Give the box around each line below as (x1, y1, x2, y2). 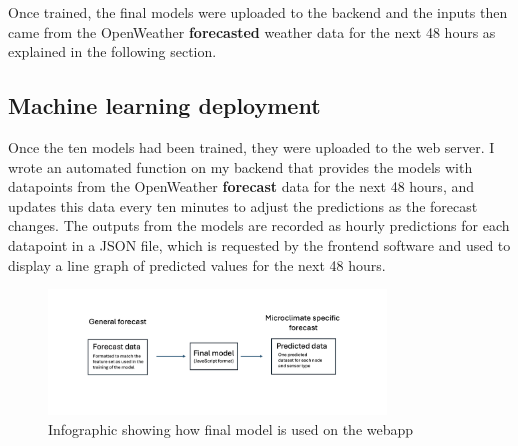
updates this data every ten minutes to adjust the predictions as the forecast (8, 195, 478, 216)
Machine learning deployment (8, 90, 321, 121)
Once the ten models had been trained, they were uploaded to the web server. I (8, 136, 495, 157)
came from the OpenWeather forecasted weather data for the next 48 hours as (8, 21, 496, 42)
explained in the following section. (8, 41, 217, 62)
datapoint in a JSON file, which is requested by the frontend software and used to (8, 234, 511, 255)
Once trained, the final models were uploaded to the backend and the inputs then (8, 2, 508, 22)
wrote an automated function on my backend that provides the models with (8, 156, 473, 177)
